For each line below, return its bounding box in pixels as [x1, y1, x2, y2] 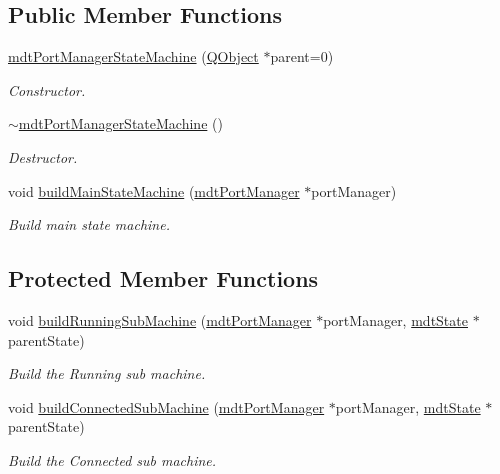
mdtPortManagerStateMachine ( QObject [8, 46, 259, 67]
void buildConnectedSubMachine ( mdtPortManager [8, 396, 325, 417]
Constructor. [8, 79, 86, 100]
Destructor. [8, 146, 78, 167]
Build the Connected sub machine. [8, 449, 217, 470]
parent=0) [270, 46, 334, 67]
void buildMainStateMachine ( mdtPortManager [8, 180, 300, 201]
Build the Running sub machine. [8, 363, 206, 384]
